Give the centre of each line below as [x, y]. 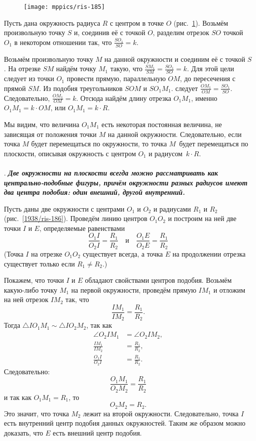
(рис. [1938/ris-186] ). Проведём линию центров [76, 218]
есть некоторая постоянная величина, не [162, 124]
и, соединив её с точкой [110, 32]
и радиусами [172, 208]
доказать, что [24, 432]
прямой [15, 88]
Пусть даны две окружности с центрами [64, 208]
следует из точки [29, 78]
